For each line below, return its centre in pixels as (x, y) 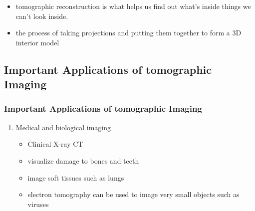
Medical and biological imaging (63, 127)
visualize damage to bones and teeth (83, 160)
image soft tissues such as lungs (76, 177)
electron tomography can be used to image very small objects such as (133, 194)
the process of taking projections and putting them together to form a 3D (128, 33)
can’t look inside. (42, 16)
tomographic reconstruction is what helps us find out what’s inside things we (133, 6)
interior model (37, 42)
